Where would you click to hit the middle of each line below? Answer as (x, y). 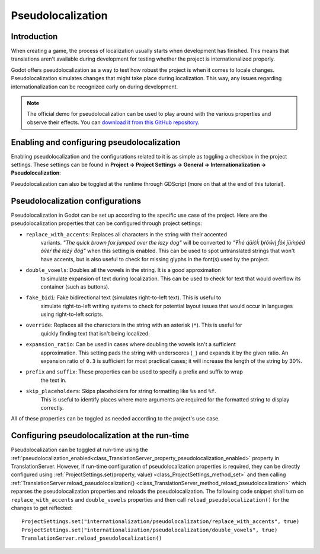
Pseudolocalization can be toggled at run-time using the (79, 450)
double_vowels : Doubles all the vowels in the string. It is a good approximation (124, 270)
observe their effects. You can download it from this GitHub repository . (113, 122)
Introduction (34, 37)
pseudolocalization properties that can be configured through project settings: (107, 223)
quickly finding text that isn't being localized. (95, 333)
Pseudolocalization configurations (76, 201)
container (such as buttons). (75, 287)
